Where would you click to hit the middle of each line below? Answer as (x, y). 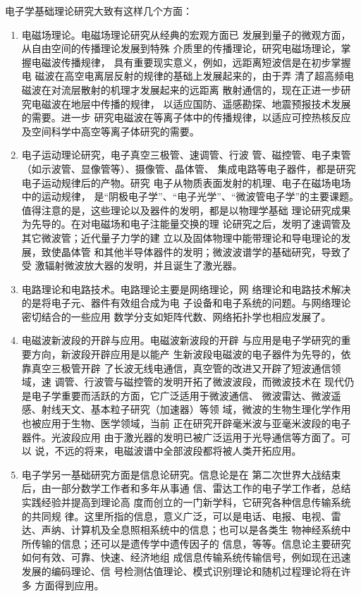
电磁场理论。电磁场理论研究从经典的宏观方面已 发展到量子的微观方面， (186, 34)
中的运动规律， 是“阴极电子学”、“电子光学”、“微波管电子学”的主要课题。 (190, 196)
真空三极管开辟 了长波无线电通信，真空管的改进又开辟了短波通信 (181, 368)
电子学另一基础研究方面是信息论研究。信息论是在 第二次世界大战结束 (181, 474)
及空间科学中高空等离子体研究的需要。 (110, 131)
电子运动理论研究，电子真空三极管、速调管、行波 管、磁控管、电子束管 (186, 155)
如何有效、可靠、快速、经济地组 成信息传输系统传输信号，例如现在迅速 (186, 557)
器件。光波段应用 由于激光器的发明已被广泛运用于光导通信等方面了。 (181, 437)
